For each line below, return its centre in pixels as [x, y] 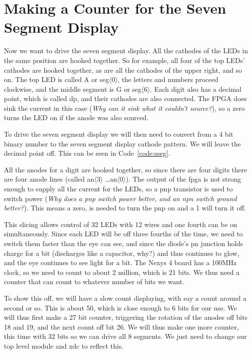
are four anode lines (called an [49, 179]
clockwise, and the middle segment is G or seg [73, 89]
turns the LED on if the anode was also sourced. [76, 117]
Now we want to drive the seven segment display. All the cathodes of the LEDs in [126, 51]
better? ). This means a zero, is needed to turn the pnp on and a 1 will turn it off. [125, 208]
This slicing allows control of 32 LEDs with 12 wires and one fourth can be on [121, 224]
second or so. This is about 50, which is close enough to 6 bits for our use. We [120, 307]
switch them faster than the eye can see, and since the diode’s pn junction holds [124, 243]
